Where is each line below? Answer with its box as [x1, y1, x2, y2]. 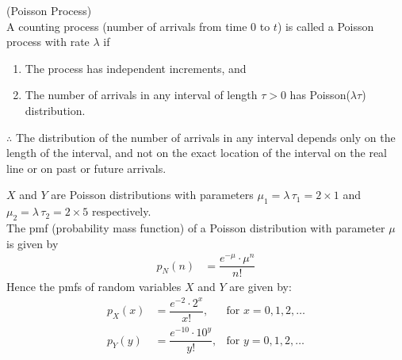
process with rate [6, 33, 90, 50]
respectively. [91, 203, 151, 220]
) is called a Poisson [277, 17, 374, 34]
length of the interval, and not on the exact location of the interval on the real [6, 144, 388, 161]
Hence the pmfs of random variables [6, 278, 182, 295]
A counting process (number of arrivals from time [6, 17, 247, 34]
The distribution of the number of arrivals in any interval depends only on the [15, 128, 396, 145]
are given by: [229, 278, 292, 295]
